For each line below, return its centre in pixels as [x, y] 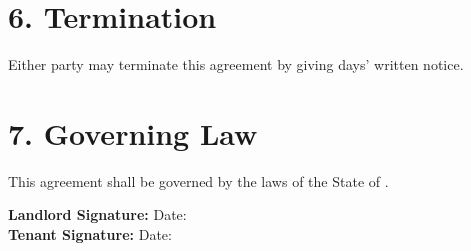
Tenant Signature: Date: [90, 234]
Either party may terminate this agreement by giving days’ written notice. [236, 64]
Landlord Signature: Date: [97, 214]
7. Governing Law [133, 132]
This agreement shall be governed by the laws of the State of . [198, 180]
